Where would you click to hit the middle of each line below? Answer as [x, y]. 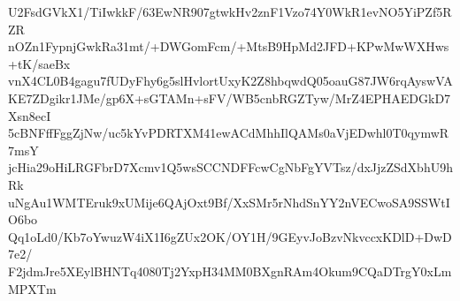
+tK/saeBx [39, 63]
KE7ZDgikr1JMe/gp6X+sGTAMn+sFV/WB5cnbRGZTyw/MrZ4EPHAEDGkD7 [230, 98]
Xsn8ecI [30, 115]
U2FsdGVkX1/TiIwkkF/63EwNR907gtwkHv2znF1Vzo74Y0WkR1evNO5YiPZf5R [230, 11]
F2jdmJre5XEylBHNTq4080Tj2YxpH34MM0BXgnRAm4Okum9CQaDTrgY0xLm [230, 271]
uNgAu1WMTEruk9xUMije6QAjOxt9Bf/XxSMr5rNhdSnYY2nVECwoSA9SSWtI [229, 202]
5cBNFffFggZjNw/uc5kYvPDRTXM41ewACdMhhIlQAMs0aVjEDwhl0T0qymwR [229, 133]
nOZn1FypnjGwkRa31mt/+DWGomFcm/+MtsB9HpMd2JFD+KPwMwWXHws [229, 46]
